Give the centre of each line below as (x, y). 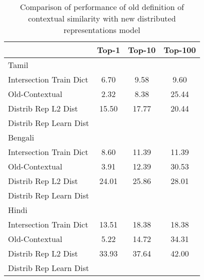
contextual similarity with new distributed (102, 18)
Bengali (21, 137)
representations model (102, 30)
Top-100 (180, 50)
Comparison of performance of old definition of (102, 7)
